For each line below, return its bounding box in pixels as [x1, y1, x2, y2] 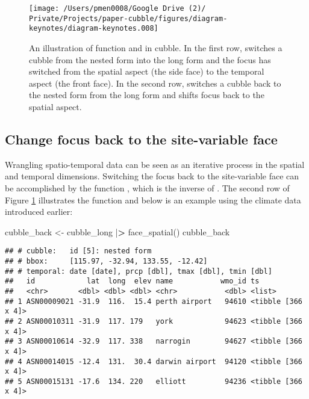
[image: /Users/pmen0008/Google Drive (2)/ [29, 4, 206, 13]
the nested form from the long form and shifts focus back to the [29, 88, 264, 101]
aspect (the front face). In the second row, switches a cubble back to [29, 76, 281, 89]
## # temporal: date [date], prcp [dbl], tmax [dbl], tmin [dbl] [5, 267, 272, 276]
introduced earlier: [5, 205, 73, 218]
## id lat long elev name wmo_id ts [5, 277, 260, 286]
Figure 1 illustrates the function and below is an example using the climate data [5, 193, 301, 206]
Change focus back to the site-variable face [5, 129, 278, 148]
